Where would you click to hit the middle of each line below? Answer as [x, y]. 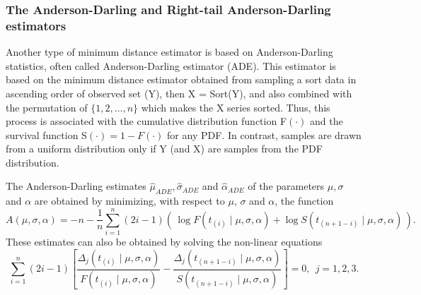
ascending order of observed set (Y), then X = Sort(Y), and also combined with [179, 93]
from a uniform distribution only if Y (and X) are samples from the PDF [164, 149]
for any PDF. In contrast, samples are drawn [264, 134]
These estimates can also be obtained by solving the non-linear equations [164, 241]
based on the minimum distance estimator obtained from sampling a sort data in [181, 79]
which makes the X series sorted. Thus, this [236, 107]
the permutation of [47, 107]
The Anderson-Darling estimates [76, 186]
